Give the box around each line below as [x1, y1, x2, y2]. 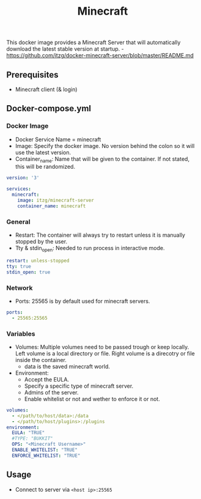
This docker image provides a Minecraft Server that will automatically [6, 39, 181, 46]
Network [6, 283, 33, 292]
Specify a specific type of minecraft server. [24, 382, 134, 390]
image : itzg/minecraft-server [17, 198, 95, 204]
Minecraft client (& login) [15, 86, 78, 93]
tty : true [6, 263, 32, 270]
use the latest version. [15, 149, 71, 156]
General [6, 217, 31, 226]
